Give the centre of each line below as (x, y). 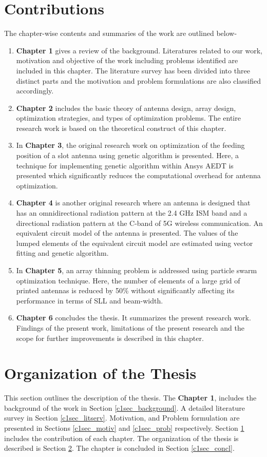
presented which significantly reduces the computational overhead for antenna (138, 175)
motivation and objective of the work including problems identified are (127, 60)
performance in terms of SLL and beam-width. (90, 300)
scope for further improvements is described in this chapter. (110, 338)
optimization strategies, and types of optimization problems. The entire (128, 118)
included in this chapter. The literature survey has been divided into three (133, 70)
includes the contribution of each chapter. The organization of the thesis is (121, 438)
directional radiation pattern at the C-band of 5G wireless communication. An (139, 223)
